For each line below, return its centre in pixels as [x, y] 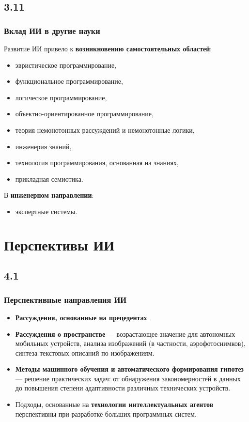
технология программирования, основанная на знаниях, [97, 163]
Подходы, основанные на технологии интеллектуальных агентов [114, 404]
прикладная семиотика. [49, 179]
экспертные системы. [46, 211]
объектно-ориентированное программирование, [84, 114]
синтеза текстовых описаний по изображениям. [85, 352]
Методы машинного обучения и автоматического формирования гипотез [129, 369]
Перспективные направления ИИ [65, 299]
